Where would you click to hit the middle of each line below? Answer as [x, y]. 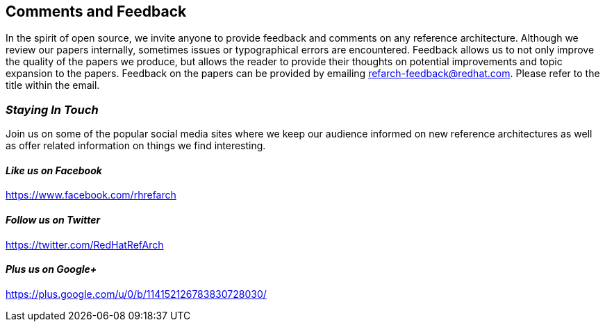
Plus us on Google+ [51, 269]
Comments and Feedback [96, 11]
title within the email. [53, 85]
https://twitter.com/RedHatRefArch [85, 244]
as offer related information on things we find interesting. [136, 146]
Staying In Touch [52, 109]
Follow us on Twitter [53, 220]
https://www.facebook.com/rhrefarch [91, 195]
